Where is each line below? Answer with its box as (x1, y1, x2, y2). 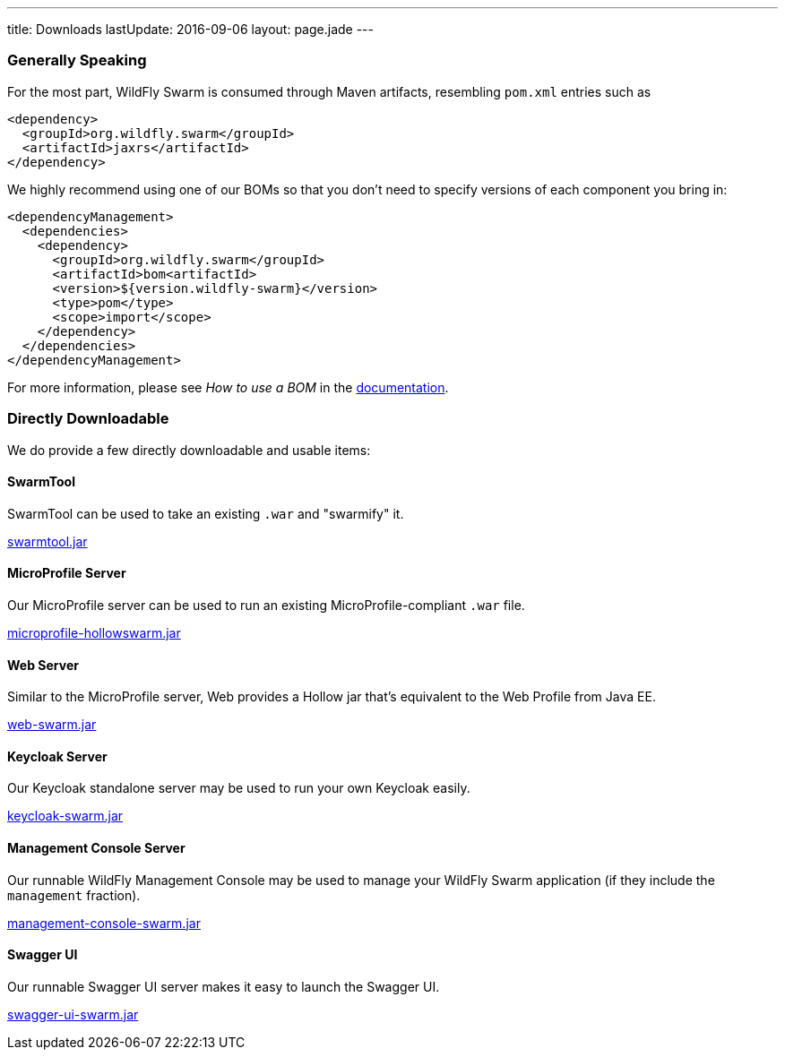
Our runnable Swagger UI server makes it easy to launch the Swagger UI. (7, 978, 440, 994)
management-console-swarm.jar (7, 915, 201, 931)
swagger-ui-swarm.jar (7, 1006, 139, 1022)
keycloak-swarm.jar (7, 808, 124, 824)
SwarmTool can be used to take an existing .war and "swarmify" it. (7, 505, 404, 521)
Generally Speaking (7, 51, 147, 70)
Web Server (7, 657, 79, 673)
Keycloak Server (7, 748, 108, 764)
